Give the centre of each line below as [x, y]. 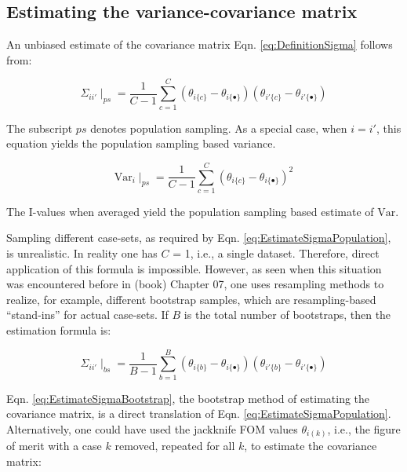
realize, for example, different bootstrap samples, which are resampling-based [191, 299]
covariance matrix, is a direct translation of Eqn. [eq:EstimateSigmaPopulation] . [199, 413]
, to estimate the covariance [311, 446]
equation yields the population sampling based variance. [141, 143]
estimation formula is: [59, 329]
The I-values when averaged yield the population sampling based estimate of [190, 211]
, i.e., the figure [364, 428]
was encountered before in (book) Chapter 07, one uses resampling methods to [195, 284]
